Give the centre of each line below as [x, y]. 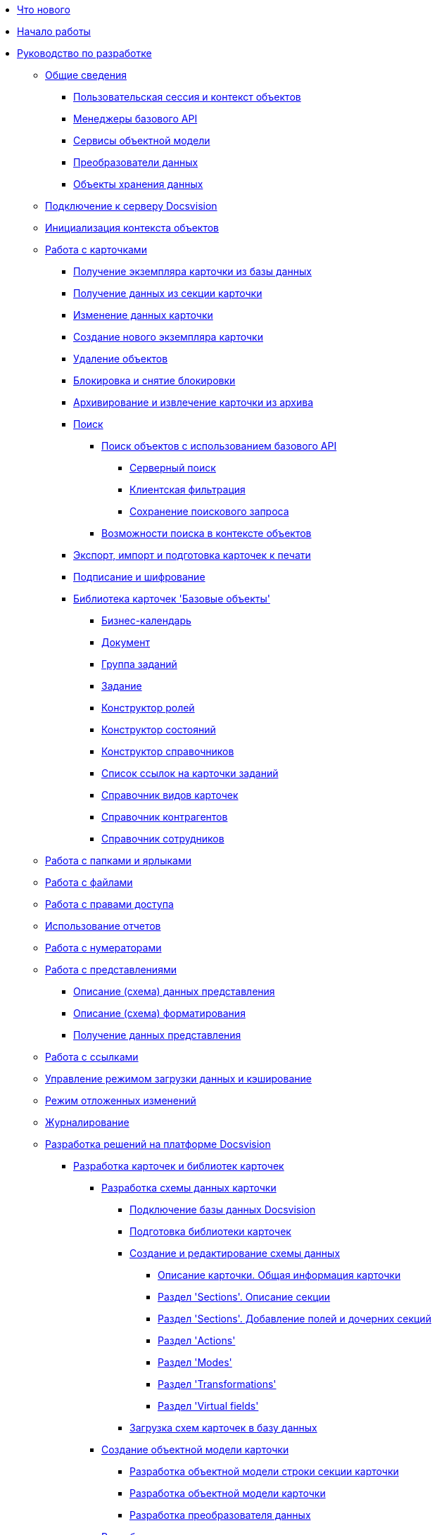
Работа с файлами [89, 882]
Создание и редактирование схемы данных [235, 1253]
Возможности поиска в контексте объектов [207, 533]
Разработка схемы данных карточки [189, 1188]
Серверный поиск [173, 468]
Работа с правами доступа [109, 904]
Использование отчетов [103, 926]
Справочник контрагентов [165, 817]
